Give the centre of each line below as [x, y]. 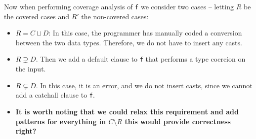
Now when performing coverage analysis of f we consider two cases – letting [119, 6]
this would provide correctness [178, 121]
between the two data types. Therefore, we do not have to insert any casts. [129, 42]
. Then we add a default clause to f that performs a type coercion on [141, 59]
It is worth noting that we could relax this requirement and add [127, 111]
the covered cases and [37, 16]
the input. [31, 69]
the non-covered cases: [115, 16]
